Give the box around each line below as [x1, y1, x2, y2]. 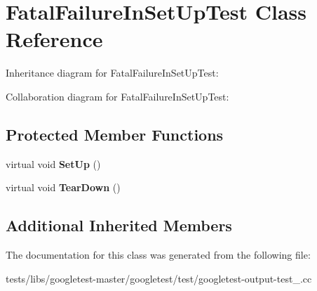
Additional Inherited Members [6, 214, 232, 236]
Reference [6, 25, 103, 53]
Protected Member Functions [6, 123, 224, 145]
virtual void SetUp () [6, 156, 101, 171]
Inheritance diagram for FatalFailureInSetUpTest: [6, 65, 219, 80]
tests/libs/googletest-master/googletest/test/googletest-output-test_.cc [6, 271, 312, 285]
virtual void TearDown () [6, 180, 121, 195]
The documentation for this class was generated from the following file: [6, 247, 311, 262]
